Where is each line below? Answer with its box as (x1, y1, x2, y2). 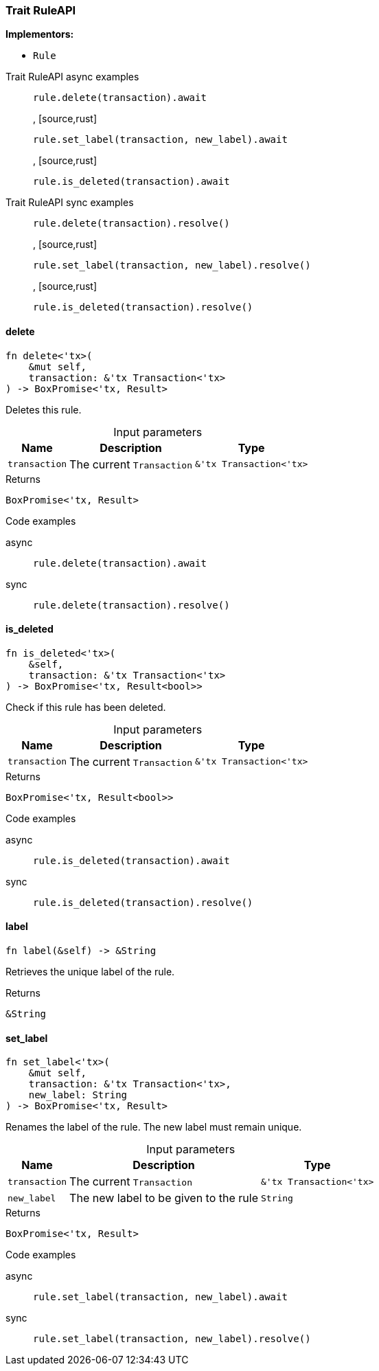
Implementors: (5, 28, 74, 41)
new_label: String (28, 1089, 128, 1101)
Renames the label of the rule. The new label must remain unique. (5, 1121, 302, 1133)
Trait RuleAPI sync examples (5, 196, 134, 209)
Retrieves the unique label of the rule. (5, 966, 175, 978)
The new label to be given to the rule (69, 1191, 258, 1205)
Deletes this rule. (5, 403, 82, 416)
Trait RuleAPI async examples (5, 71, 139, 83)
